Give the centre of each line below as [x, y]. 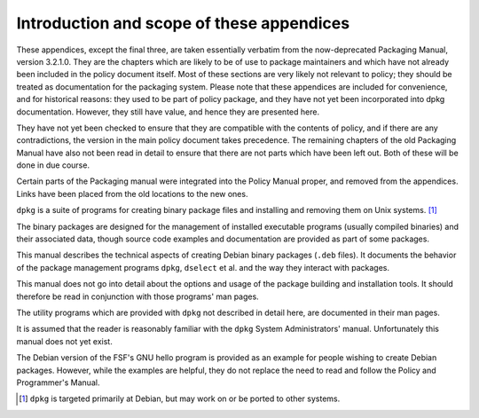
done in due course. [53, 165]
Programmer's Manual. [58, 383]
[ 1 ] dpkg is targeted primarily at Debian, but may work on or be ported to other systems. [180, 398]
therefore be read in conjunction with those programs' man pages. [137, 296]
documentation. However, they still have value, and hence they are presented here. [168, 112]
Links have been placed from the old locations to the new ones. [132, 193]
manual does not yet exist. [64, 341]
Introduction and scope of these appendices [183, 23]
